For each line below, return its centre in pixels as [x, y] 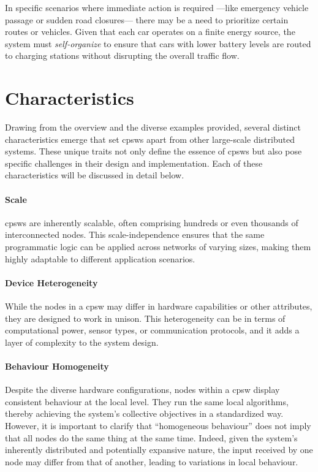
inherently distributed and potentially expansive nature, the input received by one [159, 450]
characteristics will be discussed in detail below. [95, 175]
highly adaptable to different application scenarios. [100, 258]
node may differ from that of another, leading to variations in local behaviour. [152, 461]
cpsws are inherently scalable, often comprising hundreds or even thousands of [152, 222]
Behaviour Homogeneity [57, 366]
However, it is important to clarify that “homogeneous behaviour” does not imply [158, 425]
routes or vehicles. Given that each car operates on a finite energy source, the [150, 32]
